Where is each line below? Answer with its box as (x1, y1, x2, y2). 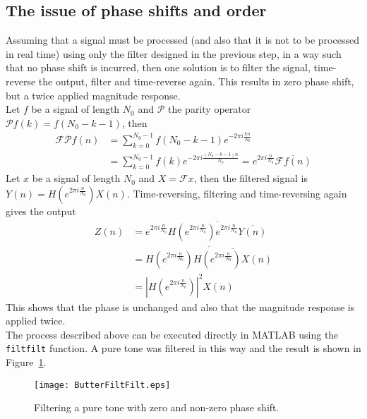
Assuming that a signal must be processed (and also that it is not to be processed (6, 32, 359, 47)
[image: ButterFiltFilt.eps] (34, 379, 171, 390)
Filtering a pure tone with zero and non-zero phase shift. (34, 400, 279, 415)
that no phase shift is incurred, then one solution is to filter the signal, (6, 60, 311, 75)
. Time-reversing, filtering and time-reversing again (126, 186, 347, 200)
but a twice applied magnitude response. (6, 87, 181, 102)
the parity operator (168, 102, 251, 116)
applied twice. (6, 313, 66, 328)
